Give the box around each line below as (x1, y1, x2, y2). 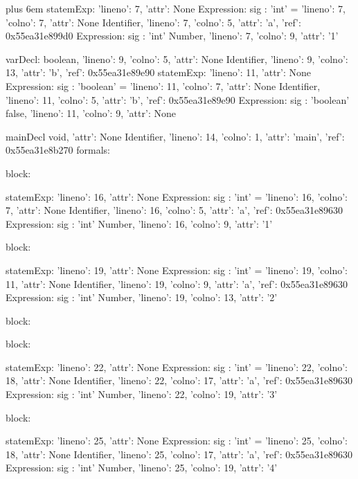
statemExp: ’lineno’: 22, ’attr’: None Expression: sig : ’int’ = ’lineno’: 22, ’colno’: (6, 359, 348, 374)
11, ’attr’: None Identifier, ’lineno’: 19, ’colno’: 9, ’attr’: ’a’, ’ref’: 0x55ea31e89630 (6, 276, 348, 291)
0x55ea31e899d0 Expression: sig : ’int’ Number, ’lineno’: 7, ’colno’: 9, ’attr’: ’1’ (6, 28, 339, 43)
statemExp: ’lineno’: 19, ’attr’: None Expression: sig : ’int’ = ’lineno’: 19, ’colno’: (6, 262, 348, 277)
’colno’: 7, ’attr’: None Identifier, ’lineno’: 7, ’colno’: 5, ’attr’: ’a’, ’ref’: (6, 15, 301, 29)
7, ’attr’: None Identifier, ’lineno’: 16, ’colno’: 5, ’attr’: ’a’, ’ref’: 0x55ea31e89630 (6, 203, 343, 217)
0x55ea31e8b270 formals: (6, 143, 111, 157)
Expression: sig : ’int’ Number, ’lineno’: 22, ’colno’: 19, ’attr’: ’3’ (6, 387, 278, 401)
